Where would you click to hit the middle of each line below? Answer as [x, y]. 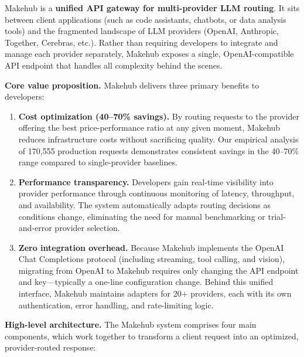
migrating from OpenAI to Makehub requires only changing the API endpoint [158, 270]
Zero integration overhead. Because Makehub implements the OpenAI [151, 247]
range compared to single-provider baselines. [98, 162]
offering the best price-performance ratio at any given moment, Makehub [149, 127]
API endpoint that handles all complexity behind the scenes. [114, 65]
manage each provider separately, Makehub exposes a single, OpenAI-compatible [149, 54]
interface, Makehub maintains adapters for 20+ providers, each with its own [155, 293]
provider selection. [87, 228]
